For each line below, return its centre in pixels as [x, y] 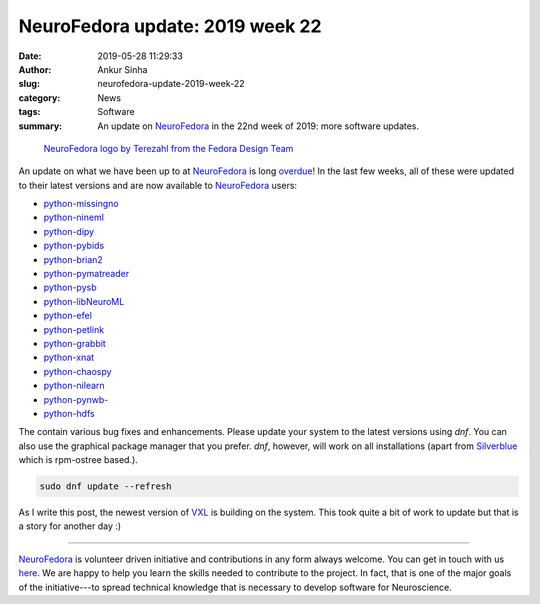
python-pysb [70, 287]
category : [39, 97]
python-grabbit [75, 343]
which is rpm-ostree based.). [78, 460]
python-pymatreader [86, 274]
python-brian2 [73, 259]
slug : [29, 84]
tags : [29, 112]
